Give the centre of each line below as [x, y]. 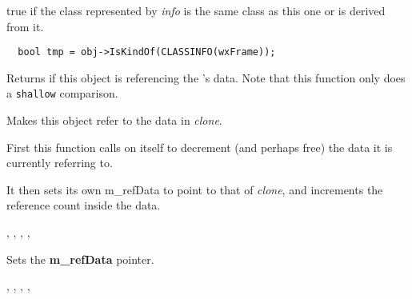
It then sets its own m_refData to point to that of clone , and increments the [195, 189]
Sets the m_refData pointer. [80, 259]
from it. [25, 26]
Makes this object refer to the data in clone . [114, 120]
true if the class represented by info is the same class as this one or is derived [196, 10]
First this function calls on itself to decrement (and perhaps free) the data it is [200, 147]
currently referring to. [60, 163]
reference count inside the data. [84, 205]
